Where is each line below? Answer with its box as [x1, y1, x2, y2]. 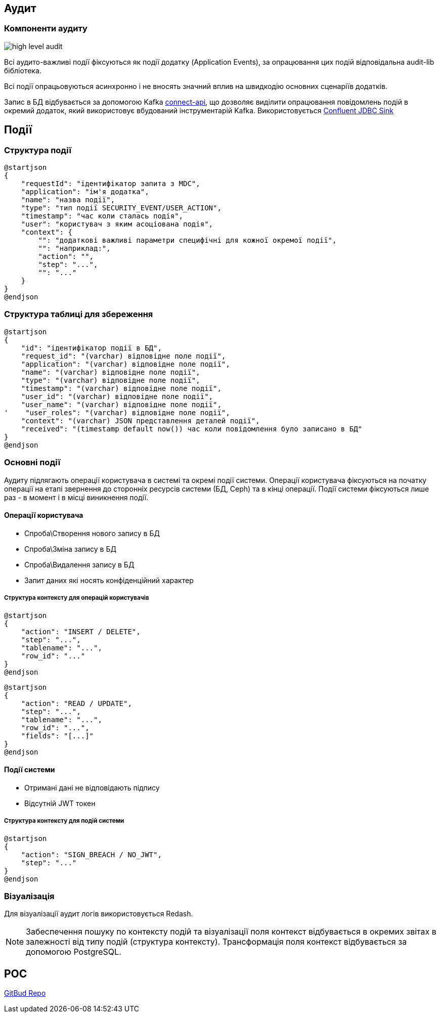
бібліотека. [4, 66, 41, 75]
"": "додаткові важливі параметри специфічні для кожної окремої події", [38, 236, 337, 245]
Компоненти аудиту [4, 23, 87, 34]
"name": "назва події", [21, 196, 115, 204]
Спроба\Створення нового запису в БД [24, 528, 160, 538]
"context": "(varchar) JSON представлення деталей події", [21, 416, 260, 425]
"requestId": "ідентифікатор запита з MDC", [21, 180, 200, 188]
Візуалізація [4, 891, 55, 901]
